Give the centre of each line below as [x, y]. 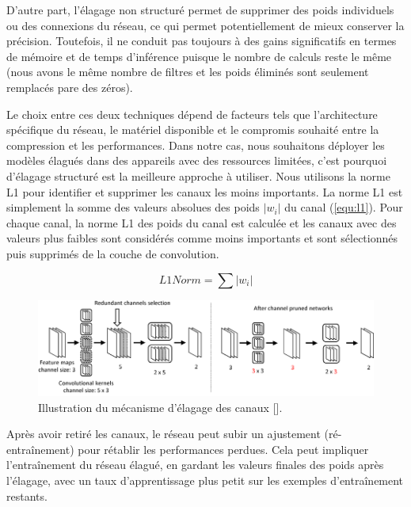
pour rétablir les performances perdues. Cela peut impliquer [223, 449]
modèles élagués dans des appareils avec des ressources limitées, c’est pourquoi [197, 160]
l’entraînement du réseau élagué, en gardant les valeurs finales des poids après [195, 465]
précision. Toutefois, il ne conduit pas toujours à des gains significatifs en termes [202, 41]
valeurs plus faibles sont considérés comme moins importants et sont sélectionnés [202, 238]
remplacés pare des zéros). [70, 87]
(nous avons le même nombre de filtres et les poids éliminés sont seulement [188, 72]
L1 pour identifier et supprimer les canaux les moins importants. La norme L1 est [205, 191]
